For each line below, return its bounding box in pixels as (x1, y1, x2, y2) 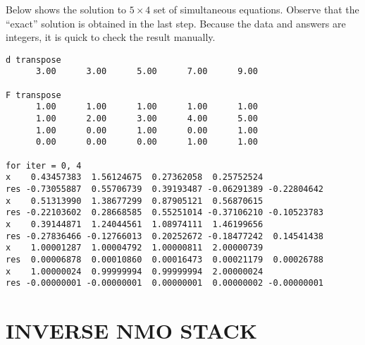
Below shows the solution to (6, 2, 127, 16)
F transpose (6, 90, 61, 100)
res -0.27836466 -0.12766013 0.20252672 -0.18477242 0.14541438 (6, 231, 324, 241)
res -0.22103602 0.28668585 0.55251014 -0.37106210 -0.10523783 (6, 207, 324, 218)
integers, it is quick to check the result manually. (6, 30, 216, 44)
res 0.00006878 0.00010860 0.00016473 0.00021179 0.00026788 (6, 254, 324, 265)
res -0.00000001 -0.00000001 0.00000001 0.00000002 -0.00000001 (6, 278, 324, 289)
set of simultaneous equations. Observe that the (154, 2, 359, 16)
